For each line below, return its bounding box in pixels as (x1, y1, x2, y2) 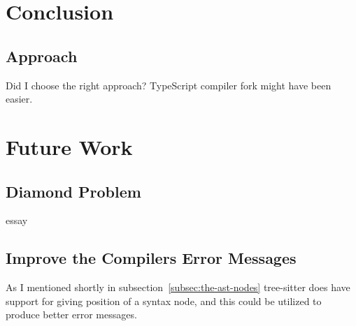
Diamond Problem (6, 180, 141, 202)
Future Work (6, 132, 133, 161)
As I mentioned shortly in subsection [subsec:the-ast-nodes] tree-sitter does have (6, 280, 350, 295)
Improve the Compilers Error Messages (6, 247, 297, 269)
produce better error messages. (6, 307, 137, 322)
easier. (6, 91, 33, 106)
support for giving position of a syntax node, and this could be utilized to (6, 293, 322, 308)
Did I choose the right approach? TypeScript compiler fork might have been (6, 77, 332, 92)
